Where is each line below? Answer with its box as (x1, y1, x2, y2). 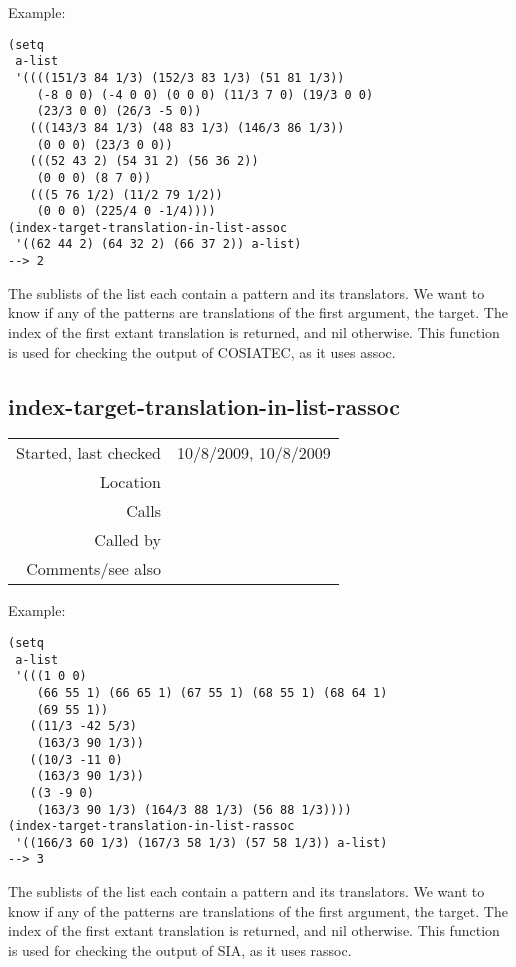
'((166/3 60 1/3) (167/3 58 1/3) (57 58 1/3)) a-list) (15, 835, 388, 850)
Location (99, 470, 162, 494)
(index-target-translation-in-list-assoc (8, 220, 288, 235)
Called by (94, 528, 162, 552)
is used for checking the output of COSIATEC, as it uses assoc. (8, 341, 396, 362)
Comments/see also (26, 557, 162, 581)
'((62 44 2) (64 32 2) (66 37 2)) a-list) (15, 237, 302, 252)
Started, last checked (16, 441, 162, 465)
